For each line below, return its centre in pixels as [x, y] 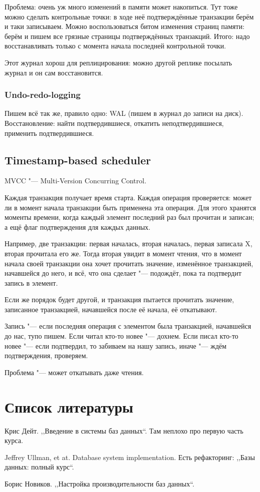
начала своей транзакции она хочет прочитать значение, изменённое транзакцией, [129, 263]
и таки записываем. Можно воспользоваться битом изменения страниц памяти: [124, 26]
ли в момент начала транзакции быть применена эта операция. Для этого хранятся [130, 207]
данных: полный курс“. [39, 467]
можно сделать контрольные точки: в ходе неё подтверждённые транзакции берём [129, 16]
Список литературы [69, 406]
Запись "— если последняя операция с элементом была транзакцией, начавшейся [128, 326]
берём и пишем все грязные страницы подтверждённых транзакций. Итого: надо [127, 36]
